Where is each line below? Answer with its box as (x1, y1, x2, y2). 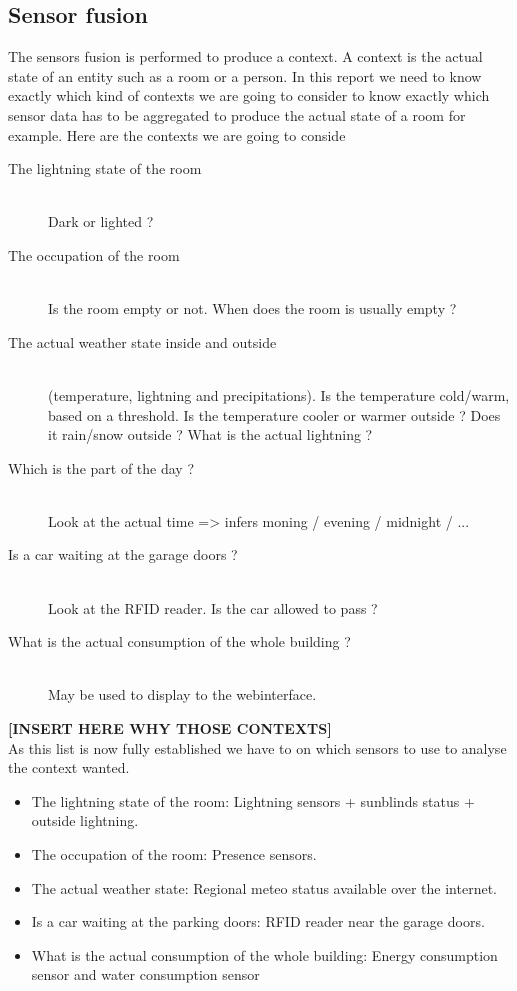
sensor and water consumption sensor (31, 964, 260, 985)
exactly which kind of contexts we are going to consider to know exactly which (8, 85, 490, 106)
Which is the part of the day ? (8, 457, 195, 478)
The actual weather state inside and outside (8, 331, 277, 352)
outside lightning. (31, 810, 139, 831)
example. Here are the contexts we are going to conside (8, 124, 346, 145)
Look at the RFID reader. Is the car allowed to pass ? (48, 597, 378, 618)
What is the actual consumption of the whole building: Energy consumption (31, 944, 498, 965)
